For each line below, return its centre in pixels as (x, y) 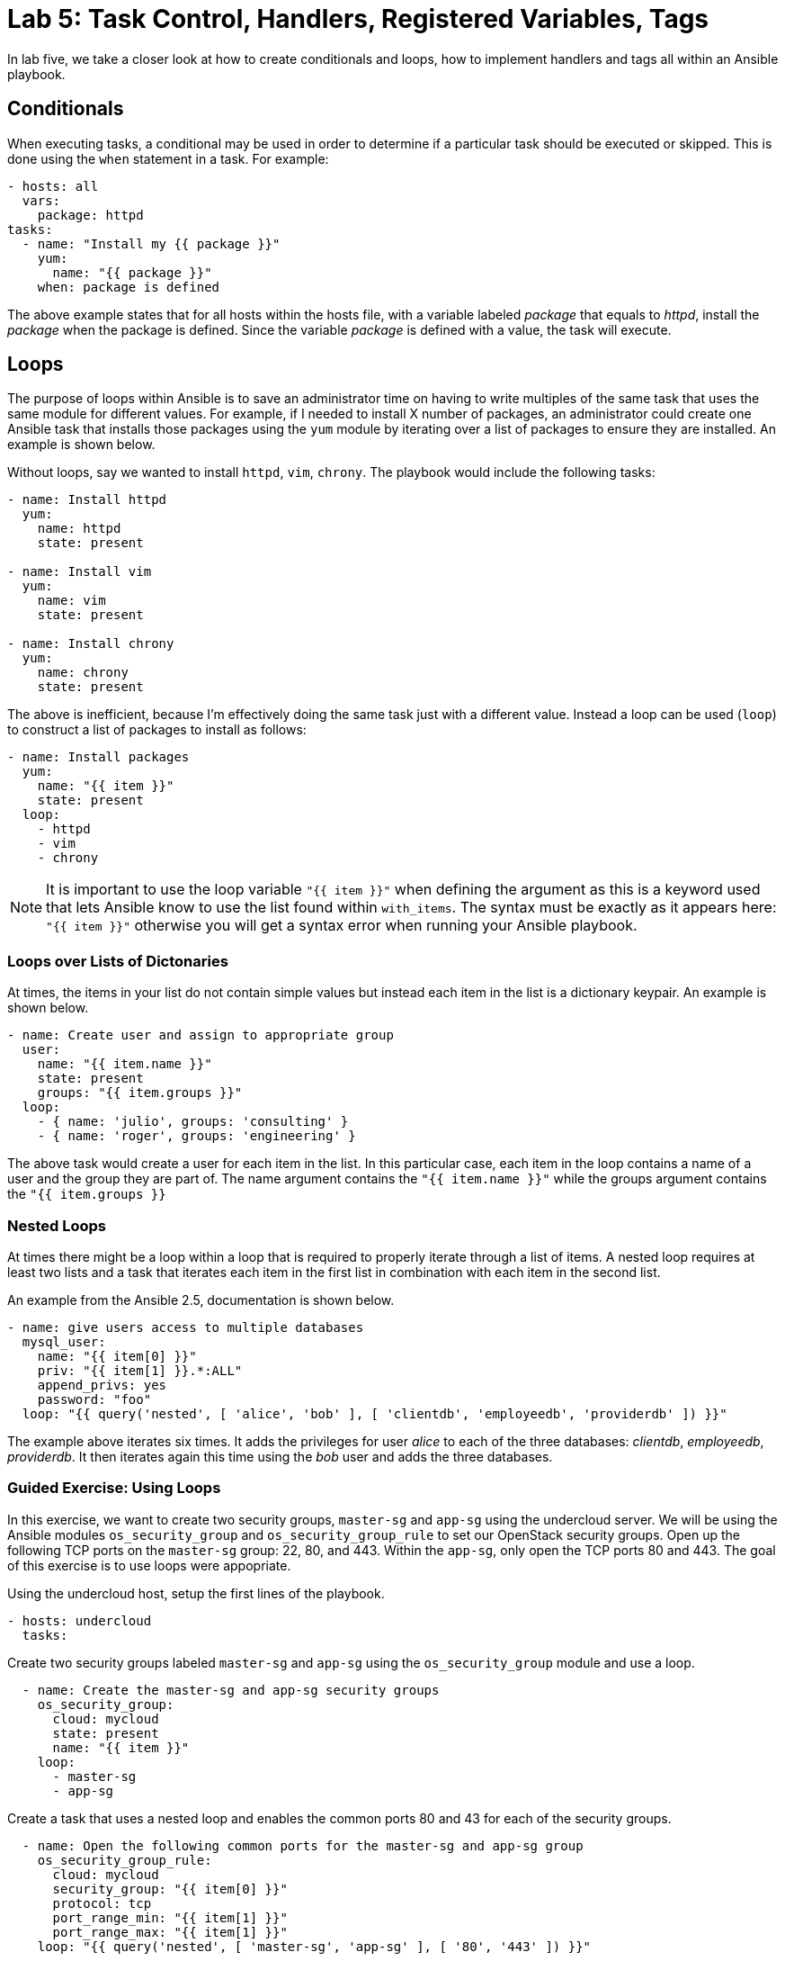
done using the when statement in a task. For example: (168, 158)
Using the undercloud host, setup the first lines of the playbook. (196, 1593)
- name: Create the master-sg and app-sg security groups (231, 1690)
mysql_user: (64, 1341)
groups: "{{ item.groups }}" (140, 1093)
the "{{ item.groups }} (87, 1194)
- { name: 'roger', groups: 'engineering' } (196, 1136)
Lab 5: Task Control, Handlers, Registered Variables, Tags (358, 19)
